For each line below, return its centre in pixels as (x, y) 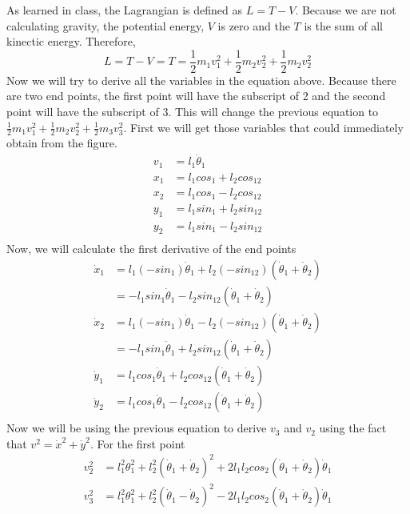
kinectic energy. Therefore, (71, 41)
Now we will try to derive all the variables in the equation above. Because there (201, 80)
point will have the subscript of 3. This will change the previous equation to (193, 112)
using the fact (353, 428)
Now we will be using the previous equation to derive (137, 428)
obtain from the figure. (62, 143)
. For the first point (137, 443)
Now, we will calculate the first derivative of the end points (151, 249)
